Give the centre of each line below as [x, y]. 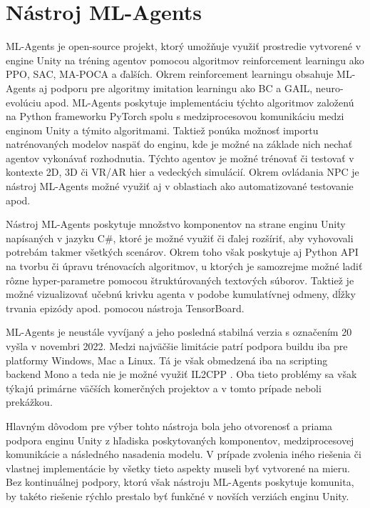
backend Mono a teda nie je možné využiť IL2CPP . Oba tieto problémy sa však [181, 374]
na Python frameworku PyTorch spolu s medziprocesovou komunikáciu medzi [175, 116]
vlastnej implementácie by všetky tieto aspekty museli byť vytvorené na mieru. [178, 468]
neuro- [329, 88]
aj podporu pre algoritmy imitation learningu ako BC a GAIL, [176, 88]
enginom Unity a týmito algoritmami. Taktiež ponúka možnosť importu [162, 130]
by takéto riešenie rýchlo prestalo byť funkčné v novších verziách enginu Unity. [178, 495]
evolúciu [24, 102]
